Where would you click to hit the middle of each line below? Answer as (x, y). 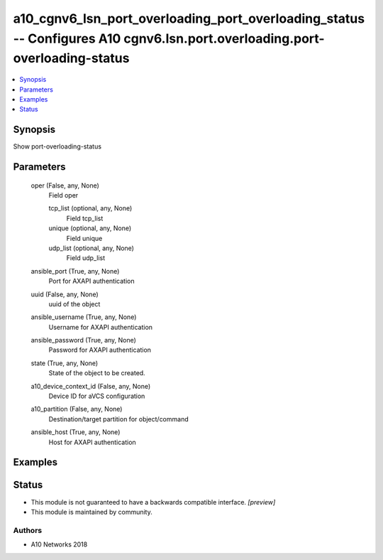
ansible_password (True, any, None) (83, 340)
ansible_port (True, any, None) (75, 271)
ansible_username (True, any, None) (84, 317)
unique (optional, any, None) (90, 228)
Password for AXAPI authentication (100, 350)
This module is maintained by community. (91, 512)
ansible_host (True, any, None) (76, 432)
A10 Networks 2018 (59, 544)
